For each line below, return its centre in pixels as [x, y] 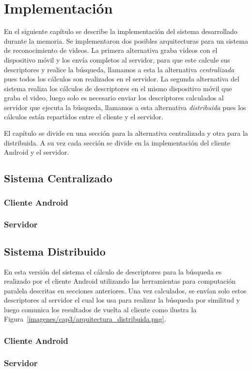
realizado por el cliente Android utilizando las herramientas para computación [120, 281]
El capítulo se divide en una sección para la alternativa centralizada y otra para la [126, 133]
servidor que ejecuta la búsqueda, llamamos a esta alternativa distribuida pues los [125, 107]
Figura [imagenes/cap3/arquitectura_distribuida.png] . [85, 319]
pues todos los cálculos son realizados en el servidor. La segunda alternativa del [122, 79]
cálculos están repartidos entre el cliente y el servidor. [84, 117]
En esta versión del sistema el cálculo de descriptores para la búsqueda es [113, 271]
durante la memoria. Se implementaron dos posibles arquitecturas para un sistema [126, 40]
